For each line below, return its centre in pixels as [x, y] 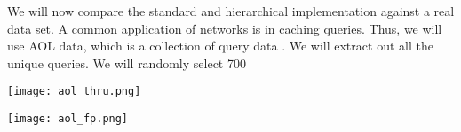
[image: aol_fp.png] [68, 119]
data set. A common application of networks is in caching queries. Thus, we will [225, 28]
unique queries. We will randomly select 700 [127, 62]
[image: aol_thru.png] [74, 92]
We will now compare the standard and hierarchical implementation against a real [231, 11]
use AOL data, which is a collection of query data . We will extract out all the [220, 46]
